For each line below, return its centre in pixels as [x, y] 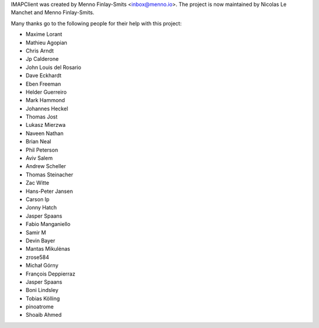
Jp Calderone [42, 59]
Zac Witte [38, 183]
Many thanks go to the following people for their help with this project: [96, 23]
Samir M [36, 232]
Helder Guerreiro [46, 92]
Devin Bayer [40, 240]
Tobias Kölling [43, 299]
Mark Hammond [45, 100]
